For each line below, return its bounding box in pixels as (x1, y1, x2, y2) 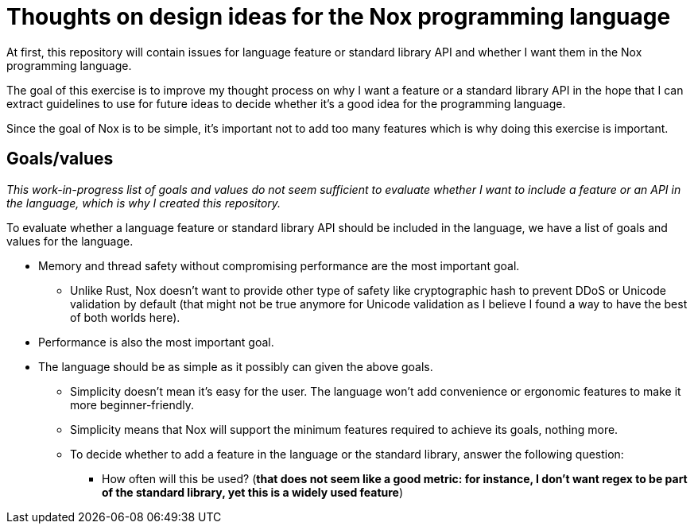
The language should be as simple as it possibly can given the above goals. (38, 359, 433, 373)
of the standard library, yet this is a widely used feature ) (102, 485, 404, 499)
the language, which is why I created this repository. (6, 195, 281, 210)
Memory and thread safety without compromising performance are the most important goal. (38, 258, 520, 273)
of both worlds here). (70, 310, 180, 324)
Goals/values (6, 149, 114, 169)
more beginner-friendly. (70, 397, 195, 412)
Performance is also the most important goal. (38, 335, 274, 349)
